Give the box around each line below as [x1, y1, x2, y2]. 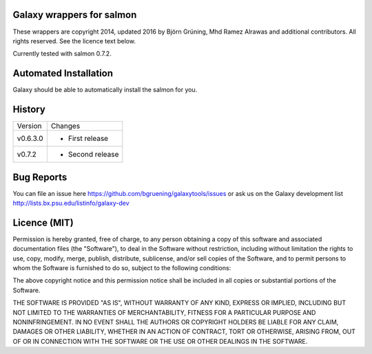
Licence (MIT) [12, 217, 74, 228]
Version [17, 121, 42, 131]
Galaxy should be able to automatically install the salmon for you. [12, 86, 198, 94]
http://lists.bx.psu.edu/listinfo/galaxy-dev [12, 199, 130, 208]
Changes [50, 121, 81, 131]
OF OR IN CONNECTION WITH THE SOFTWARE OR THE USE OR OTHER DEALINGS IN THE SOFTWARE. [12, 337, 308, 345]
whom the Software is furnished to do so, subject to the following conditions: [12, 264, 231, 272]
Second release [68, 150, 119, 159]
